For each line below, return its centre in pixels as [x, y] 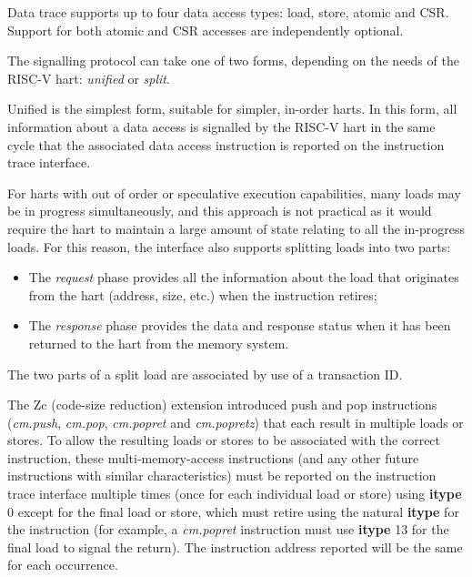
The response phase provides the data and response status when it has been [240, 325]
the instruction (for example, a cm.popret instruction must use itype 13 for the [228, 529]
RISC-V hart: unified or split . [89, 78]
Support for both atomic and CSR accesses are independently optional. [206, 30]
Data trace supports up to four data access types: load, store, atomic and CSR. [228, 12]
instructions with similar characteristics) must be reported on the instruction [222, 476]
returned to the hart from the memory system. [159, 343]
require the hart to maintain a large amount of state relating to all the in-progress [236, 228]
